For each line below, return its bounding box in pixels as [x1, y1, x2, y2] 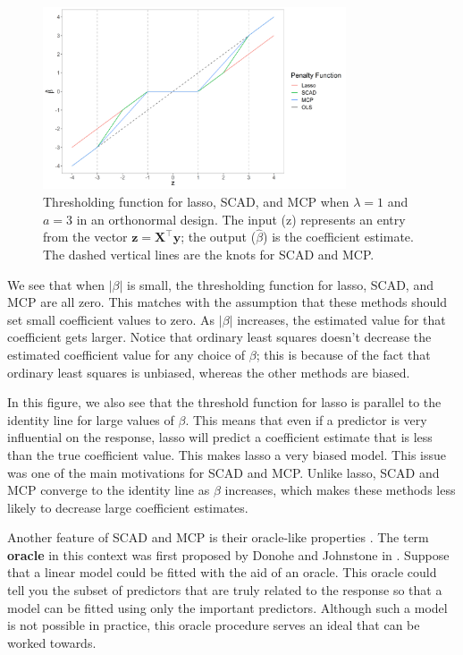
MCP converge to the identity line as [7, 481, 210, 499]
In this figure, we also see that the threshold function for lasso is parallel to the [7, 393, 442, 412]
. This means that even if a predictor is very [185, 410, 427, 429]
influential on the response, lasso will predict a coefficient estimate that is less [7, 428, 433, 447]
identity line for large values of [7, 410, 174, 429]
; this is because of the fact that [256, 345, 431, 363]
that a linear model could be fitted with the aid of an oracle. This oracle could [7, 563, 437, 582]
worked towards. [7, 633, 97, 651]
